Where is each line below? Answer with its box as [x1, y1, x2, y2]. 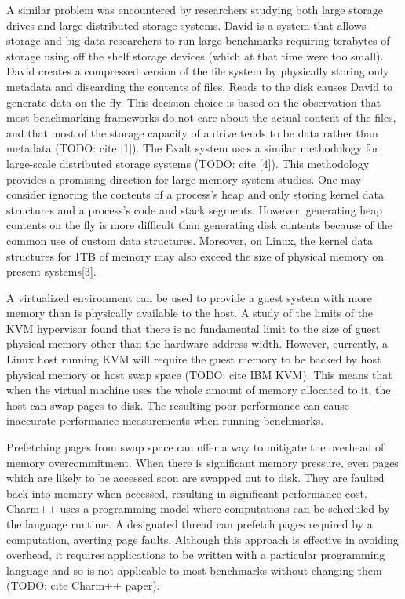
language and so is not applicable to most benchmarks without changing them [6, 561, 382, 578]
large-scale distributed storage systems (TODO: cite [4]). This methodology [6, 155, 370, 171]
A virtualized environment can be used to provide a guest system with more [6, 289, 372, 305]
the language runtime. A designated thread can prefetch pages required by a [6, 516, 373, 531]
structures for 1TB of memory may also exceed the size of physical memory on [6, 247, 384, 264]
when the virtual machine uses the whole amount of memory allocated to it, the [6, 382, 391, 398]
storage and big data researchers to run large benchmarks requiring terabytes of [6, 32, 390, 49]
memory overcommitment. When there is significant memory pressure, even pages [6, 454, 399, 470]
